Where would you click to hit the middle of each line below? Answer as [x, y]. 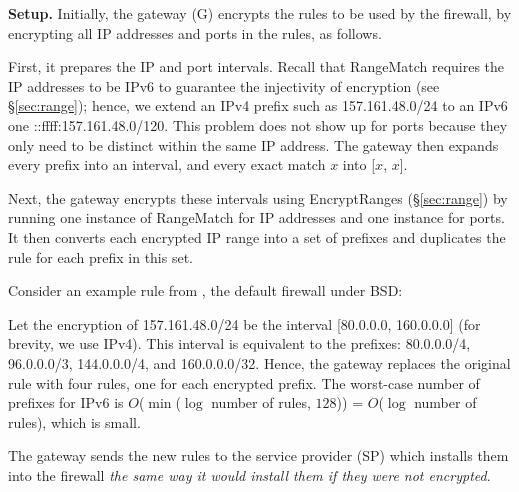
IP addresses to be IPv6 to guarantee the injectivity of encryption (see [224, 85]
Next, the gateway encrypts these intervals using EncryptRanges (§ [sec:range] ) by [258, 197]
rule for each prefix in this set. [100, 256]
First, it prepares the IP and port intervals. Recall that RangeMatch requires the [256, 66]
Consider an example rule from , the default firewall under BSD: [205, 290]
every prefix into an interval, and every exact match [167, 164]
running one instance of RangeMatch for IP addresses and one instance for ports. [256, 217]
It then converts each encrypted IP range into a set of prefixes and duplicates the [257, 236]
